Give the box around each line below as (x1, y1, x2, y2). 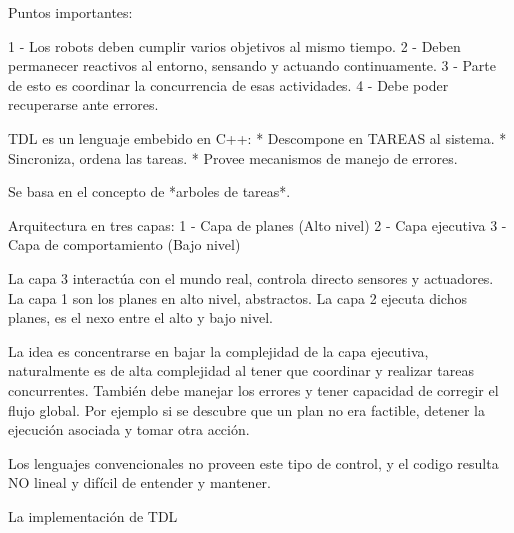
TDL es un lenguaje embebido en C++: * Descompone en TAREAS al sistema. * (8, 127, 507, 148)
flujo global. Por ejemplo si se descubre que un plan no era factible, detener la (8, 399, 485, 420)
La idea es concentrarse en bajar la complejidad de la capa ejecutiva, (8, 340, 429, 361)
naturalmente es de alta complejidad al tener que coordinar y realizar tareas (8, 360, 474, 381)
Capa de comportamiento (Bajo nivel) (8, 234, 241, 255)
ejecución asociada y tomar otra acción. (8, 419, 250, 440)
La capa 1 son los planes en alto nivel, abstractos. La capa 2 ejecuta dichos (8, 287, 467, 308)
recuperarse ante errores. (8, 94, 159, 115)
